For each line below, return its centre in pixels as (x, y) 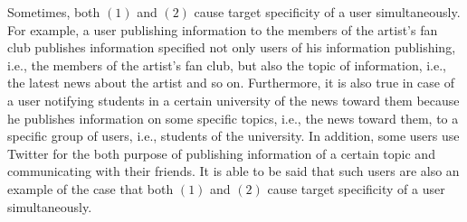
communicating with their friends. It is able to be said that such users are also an (233, 171)
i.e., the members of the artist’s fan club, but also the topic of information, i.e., (227, 65)
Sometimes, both (54, 12)
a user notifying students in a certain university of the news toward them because (233, 100)
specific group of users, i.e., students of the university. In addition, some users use (233, 136)
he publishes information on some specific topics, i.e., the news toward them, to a (233, 118)
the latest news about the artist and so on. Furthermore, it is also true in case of (231, 83)
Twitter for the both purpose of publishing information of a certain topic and (221, 153)
